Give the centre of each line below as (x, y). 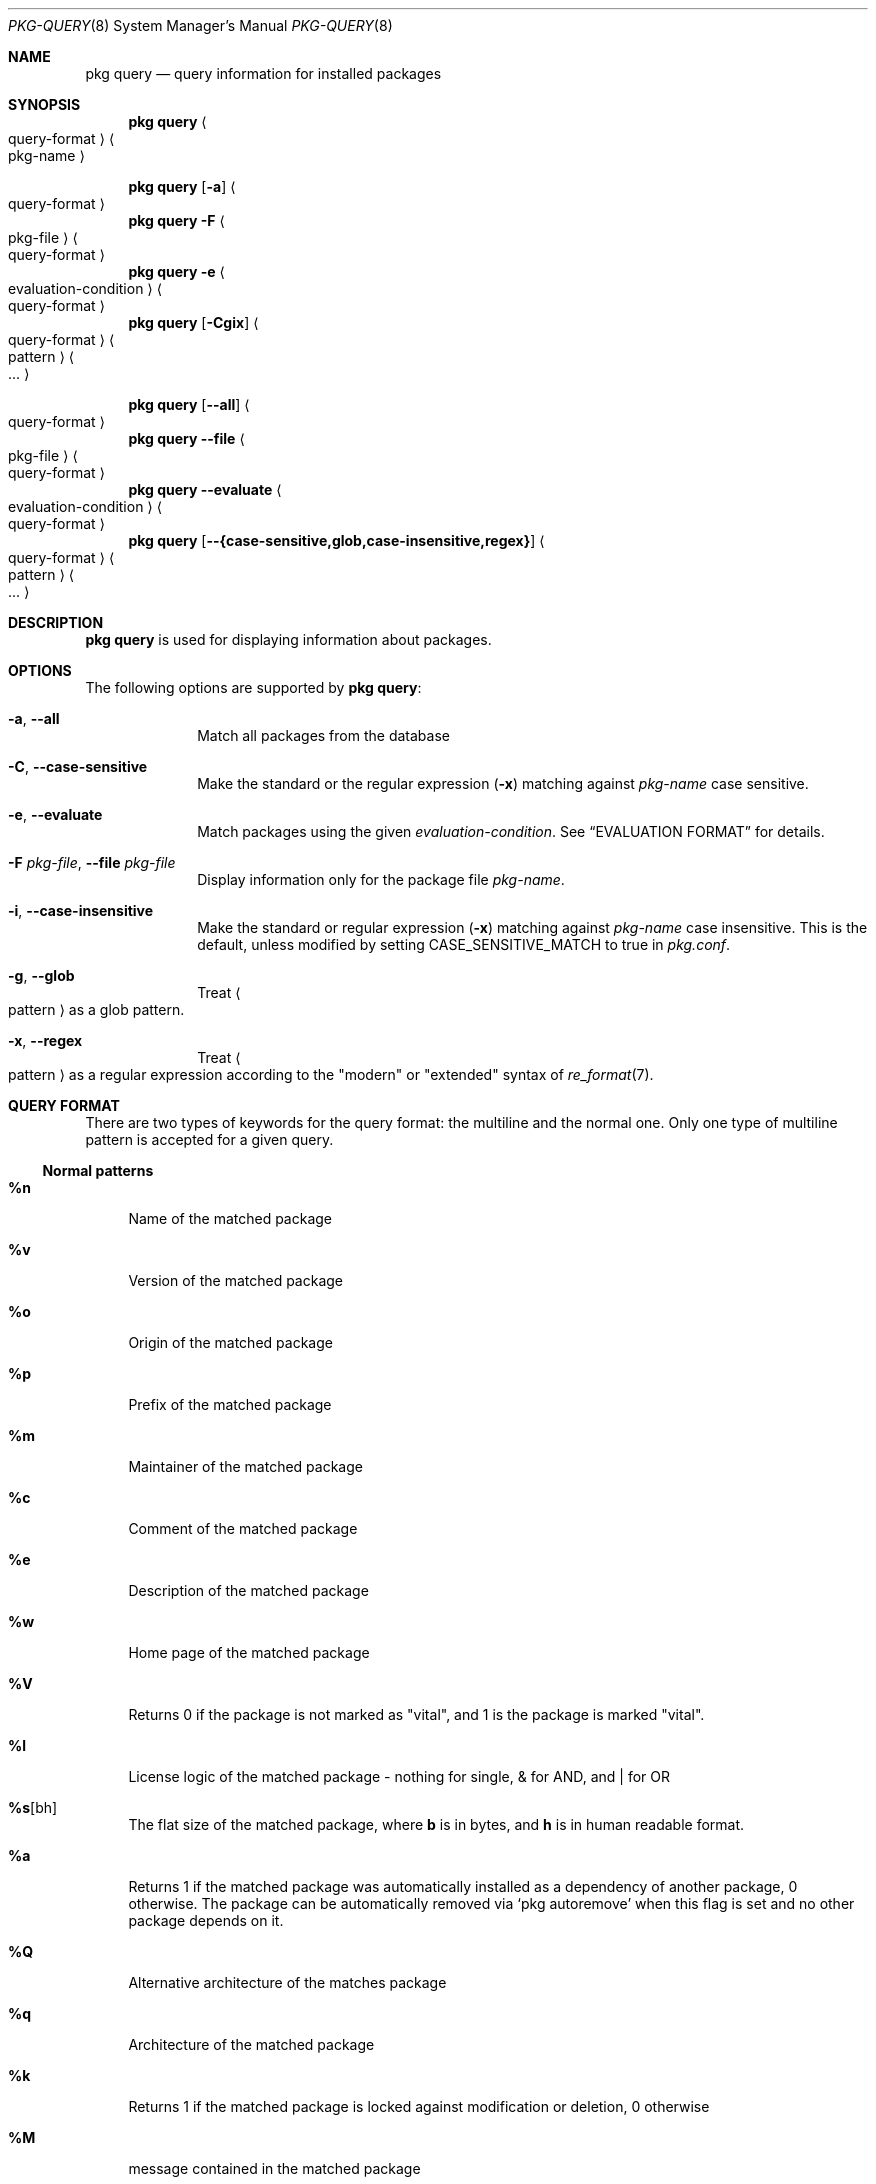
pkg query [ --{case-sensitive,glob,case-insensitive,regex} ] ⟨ (336, 540)
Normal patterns (98, 1170)
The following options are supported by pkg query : (253, 687)
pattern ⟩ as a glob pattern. (96, 1009)
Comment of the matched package (243, 1528)
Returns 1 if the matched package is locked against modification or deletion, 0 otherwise (419, 2106)
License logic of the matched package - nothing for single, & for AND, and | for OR (399, 1776)
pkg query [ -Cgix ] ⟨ (193, 322)
